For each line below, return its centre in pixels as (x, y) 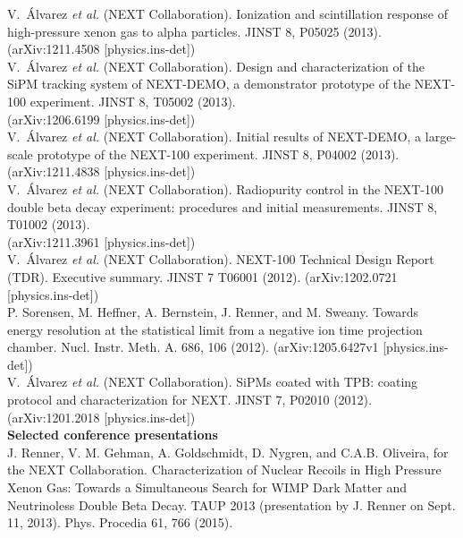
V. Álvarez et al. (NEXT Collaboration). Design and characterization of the (216, 66)
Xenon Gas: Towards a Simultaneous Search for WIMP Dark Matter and (207, 487)
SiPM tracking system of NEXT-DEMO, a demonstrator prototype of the (209, 84)
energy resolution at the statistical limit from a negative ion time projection (215, 329)
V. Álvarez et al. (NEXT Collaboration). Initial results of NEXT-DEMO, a (215, 137)
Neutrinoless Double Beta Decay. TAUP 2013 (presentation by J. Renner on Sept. (231, 504)
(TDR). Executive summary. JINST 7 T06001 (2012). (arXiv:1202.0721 (202, 276)
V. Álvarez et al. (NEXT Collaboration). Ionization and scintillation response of (227, 13)
